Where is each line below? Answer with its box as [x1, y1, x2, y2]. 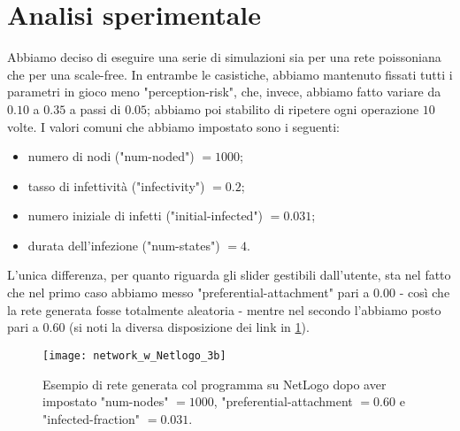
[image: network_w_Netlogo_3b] [42, 349, 226, 362]
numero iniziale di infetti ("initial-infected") [27, 206, 264, 225]
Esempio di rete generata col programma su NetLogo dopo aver [42, 374, 387, 393]
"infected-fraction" [42, 409, 141, 427]
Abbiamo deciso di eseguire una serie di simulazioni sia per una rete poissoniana [7, 48, 441, 66]
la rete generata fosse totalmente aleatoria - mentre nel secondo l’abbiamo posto [7, 300, 441, 319]
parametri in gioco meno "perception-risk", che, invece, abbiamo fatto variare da [7, 82, 441, 101]
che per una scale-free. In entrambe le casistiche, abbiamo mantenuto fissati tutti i [7, 65, 453, 83]
